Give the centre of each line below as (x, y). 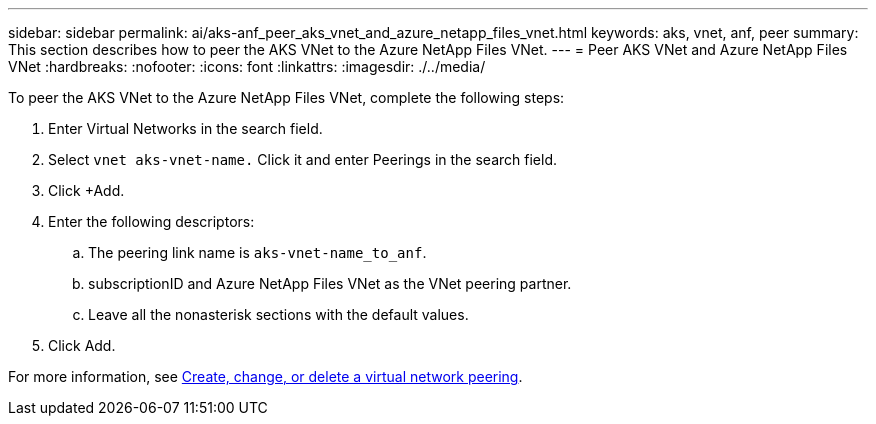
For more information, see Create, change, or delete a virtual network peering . (265, 376)
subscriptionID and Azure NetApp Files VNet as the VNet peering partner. (330, 283)
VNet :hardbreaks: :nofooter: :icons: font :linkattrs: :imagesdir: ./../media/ (247, 66)
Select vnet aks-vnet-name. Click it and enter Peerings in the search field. (302, 159)
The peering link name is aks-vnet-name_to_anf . (257, 252)
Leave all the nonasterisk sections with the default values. (278, 314)
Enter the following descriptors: (151, 221)
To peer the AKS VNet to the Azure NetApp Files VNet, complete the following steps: (286, 97)
